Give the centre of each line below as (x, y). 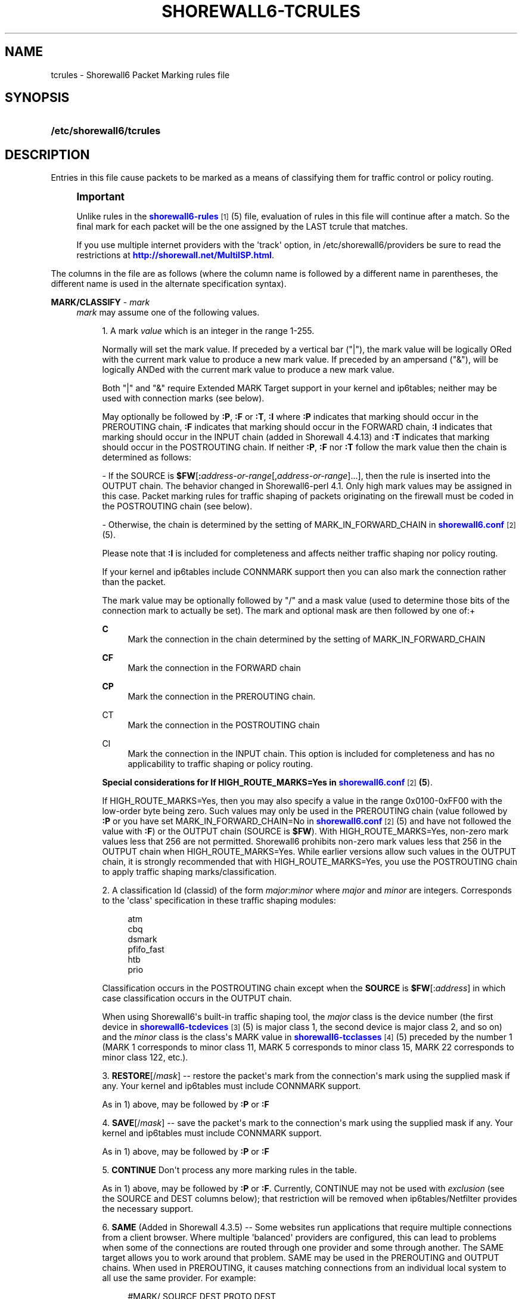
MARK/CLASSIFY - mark (100, 302)
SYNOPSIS (37, 98)
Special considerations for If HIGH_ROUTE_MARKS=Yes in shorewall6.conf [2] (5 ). (267, 783)
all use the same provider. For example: (179, 1278)
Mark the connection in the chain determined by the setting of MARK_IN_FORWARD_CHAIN (307, 639)
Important (101, 197)
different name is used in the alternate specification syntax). (169, 284)
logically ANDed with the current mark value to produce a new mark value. (248, 370)
